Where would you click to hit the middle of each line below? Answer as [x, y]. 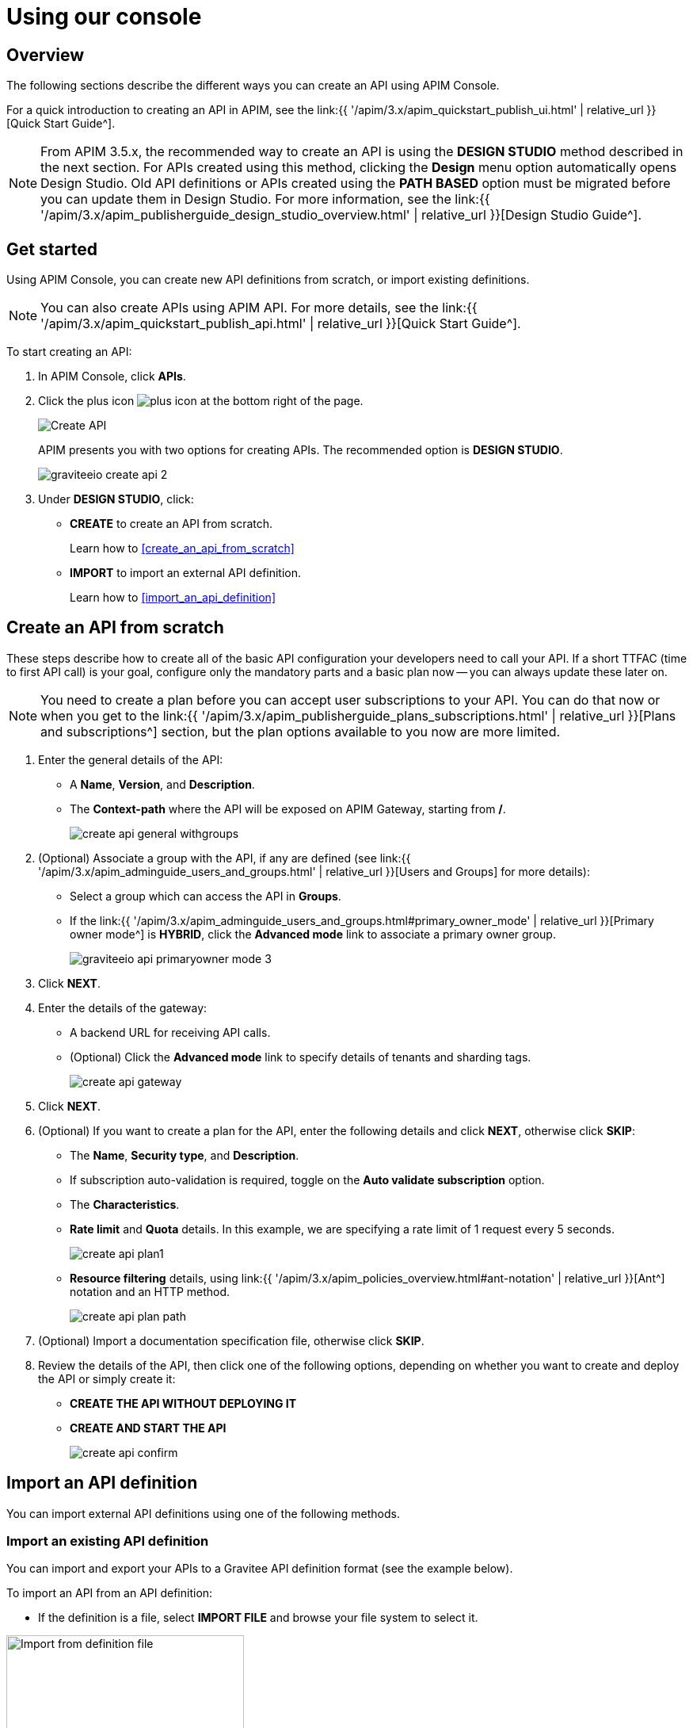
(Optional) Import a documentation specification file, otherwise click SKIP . [231, 1340]
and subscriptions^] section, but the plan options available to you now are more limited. [301, 731]
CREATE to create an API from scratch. [171, 524]
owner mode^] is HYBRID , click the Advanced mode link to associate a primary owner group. [313, 934]
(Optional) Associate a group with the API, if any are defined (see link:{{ [225, 858]
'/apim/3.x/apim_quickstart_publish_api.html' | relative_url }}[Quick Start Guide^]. [281, 324]
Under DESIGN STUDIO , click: [116, 499]
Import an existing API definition [108, 1541]
